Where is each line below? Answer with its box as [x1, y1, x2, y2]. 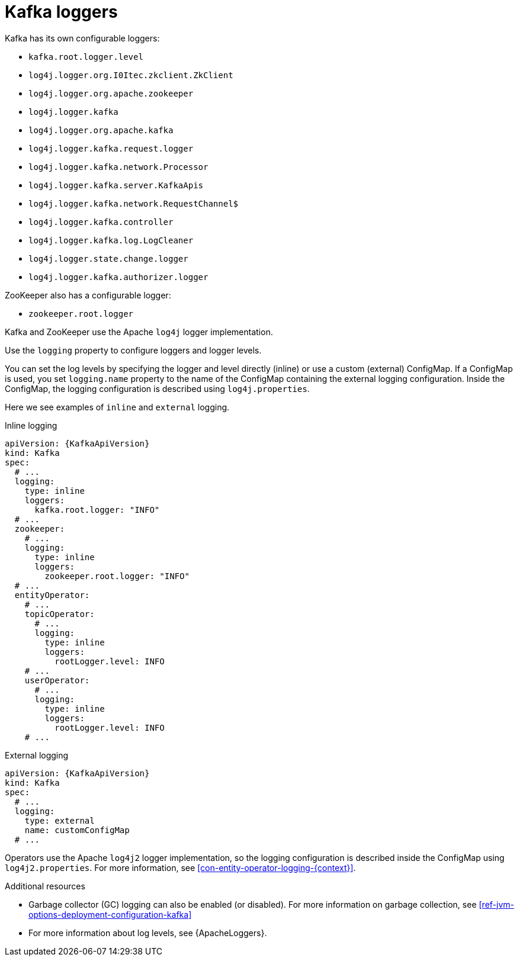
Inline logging [5, 420, 57, 430]
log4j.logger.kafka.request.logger [28, 143, 194, 153]
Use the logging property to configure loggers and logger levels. [5, 345, 262, 355]
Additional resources [5, 880, 85, 891]
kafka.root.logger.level [28, 52, 143, 62]
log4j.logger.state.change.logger [28, 253, 188, 263]
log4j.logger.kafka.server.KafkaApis [28, 180, 204, 190]
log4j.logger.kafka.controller [28, 217, 174, 227]
